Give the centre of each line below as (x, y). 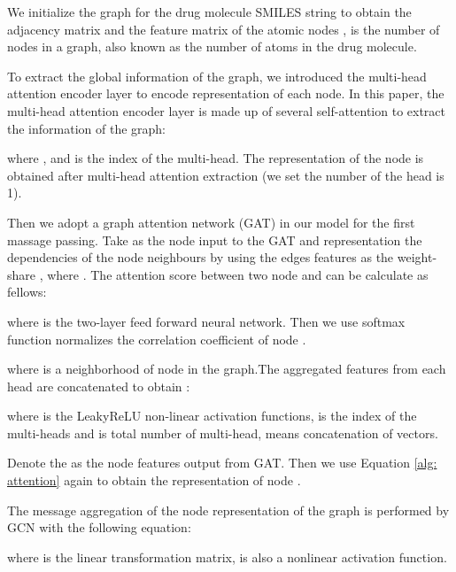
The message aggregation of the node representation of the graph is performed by (228, 510)
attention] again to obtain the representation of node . (154, 480)
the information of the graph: (87, 128)
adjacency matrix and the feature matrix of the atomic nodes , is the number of (224, 29)
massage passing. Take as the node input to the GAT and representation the (215, 240)
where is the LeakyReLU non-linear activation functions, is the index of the (212, 416)
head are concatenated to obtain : (99, 386)
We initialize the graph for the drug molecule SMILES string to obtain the (209, 12)
